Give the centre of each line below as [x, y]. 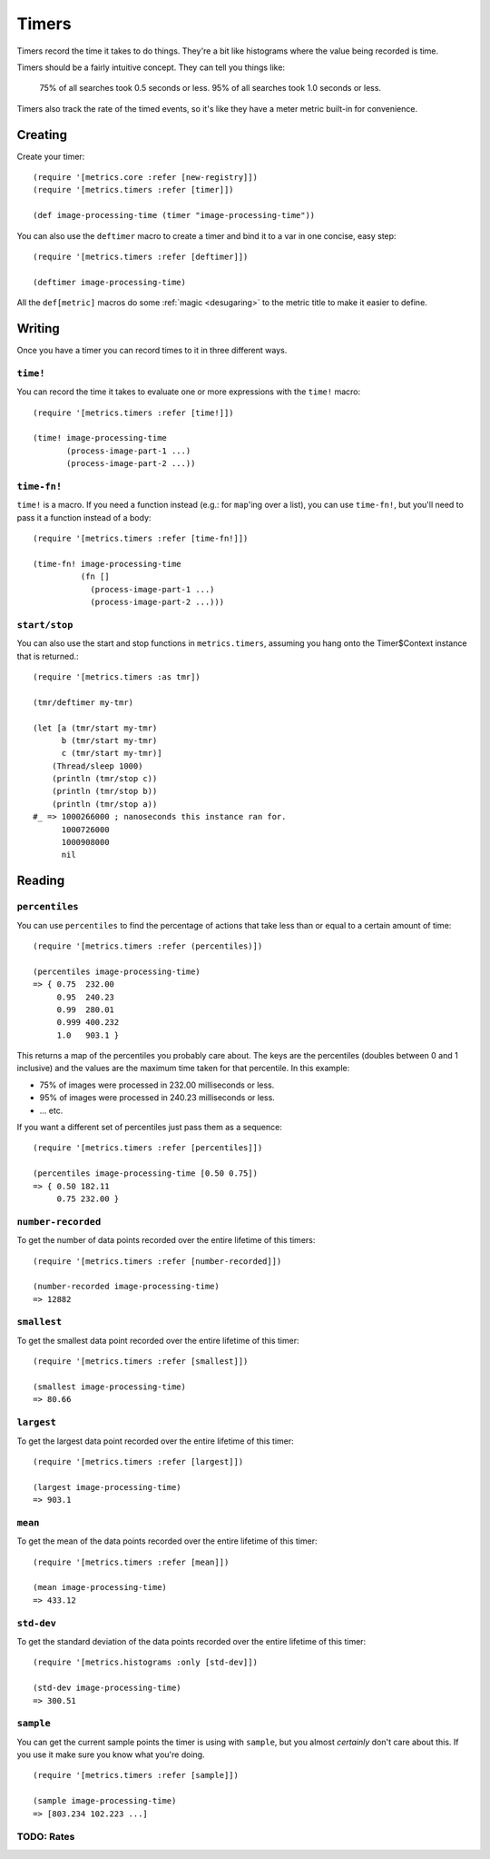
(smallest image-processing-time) [109, 1387]
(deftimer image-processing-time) [109, 282]
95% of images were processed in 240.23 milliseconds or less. [157, 1098]
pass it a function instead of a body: [84, 517]
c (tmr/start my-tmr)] [112, 753]
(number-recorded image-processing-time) [126, 1287]
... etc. [51, 1110]
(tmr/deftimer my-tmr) [83, 702]
